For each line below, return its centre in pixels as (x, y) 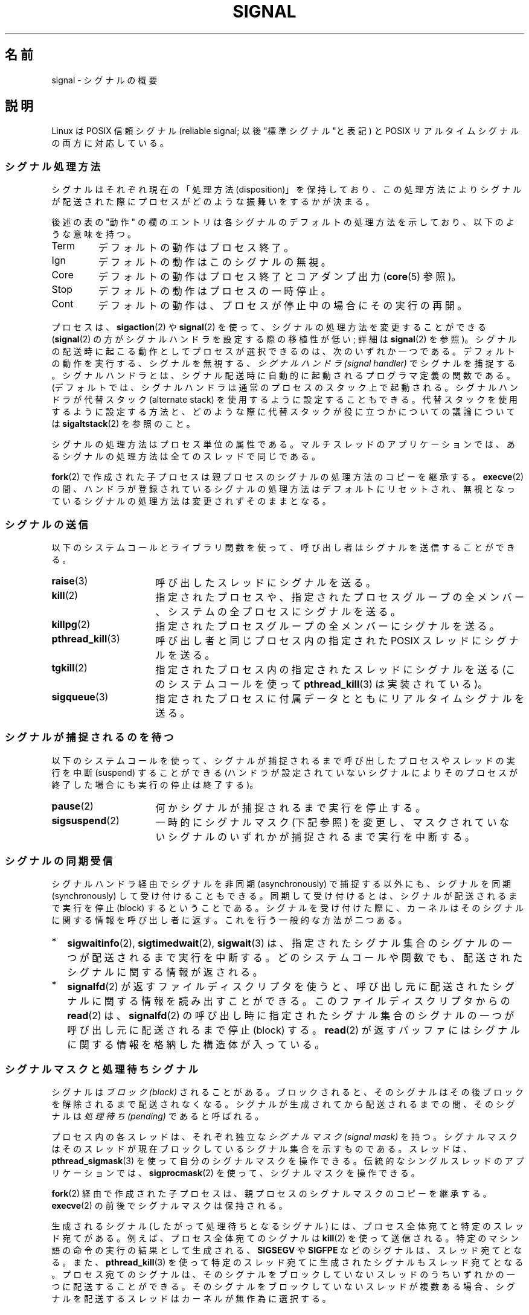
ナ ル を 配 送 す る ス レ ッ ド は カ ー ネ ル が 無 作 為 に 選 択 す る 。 (191, 1299)
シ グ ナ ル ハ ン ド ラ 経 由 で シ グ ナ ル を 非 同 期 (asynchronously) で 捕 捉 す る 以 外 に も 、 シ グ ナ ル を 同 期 (281, 884)
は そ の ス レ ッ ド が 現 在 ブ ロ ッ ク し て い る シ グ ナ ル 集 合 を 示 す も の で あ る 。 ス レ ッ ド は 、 (262, 1149)
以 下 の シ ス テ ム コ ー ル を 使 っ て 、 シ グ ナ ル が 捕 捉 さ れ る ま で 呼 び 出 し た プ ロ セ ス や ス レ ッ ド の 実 (283, 760)
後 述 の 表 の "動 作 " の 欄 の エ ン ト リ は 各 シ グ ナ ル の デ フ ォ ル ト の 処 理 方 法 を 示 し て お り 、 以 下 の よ (283, 222)
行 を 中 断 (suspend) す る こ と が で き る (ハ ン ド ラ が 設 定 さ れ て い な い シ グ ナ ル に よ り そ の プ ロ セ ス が (284, 772)
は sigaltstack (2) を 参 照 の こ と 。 (123, 424)
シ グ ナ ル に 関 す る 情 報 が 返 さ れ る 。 (165, 972)
